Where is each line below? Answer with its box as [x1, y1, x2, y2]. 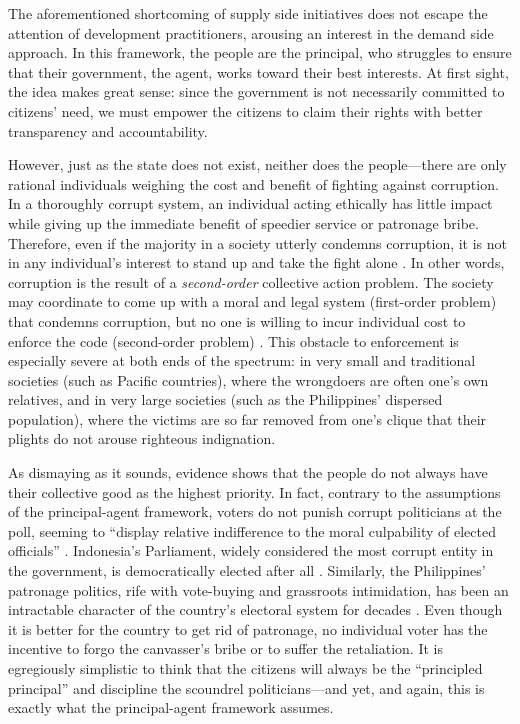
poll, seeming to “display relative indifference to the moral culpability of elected [8, 520, 496, 541]
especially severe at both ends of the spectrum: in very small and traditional [8, 350, 476, 371]
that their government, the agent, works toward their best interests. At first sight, [8, 61, 509, 82]
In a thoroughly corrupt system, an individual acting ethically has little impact [8, 193, 493, 214]
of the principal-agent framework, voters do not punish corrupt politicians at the [8, 501, 502, 522]
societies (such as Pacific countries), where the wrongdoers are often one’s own [8, 369, 489, 390]
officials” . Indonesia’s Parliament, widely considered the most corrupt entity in [8, 540, 494, 561]
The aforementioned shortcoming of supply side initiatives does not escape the [8, 3, 488, 23]
